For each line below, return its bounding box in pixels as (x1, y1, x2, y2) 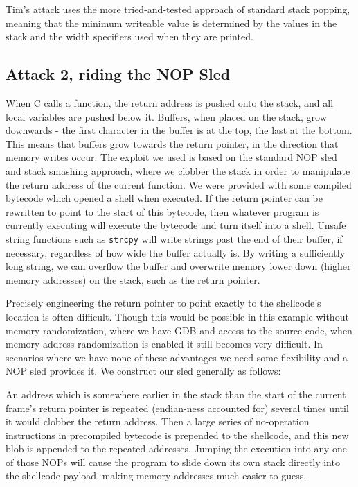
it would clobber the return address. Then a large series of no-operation (6, 414, 310, 429)
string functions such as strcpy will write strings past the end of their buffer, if (6, 231, 343, 246)
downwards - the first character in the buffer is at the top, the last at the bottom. (6, 123, 352, 137)
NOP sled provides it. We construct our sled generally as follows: (6, 364, 281, 378)
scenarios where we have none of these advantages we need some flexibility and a (6, 350, 348, 364)
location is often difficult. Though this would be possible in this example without (6, 309, 349, 323)
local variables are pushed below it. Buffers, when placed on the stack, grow (6, 109, 327, 123)
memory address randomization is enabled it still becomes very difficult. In (6, 336, 323, 351)
